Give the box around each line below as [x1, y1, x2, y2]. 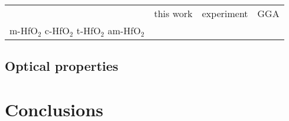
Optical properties [5, 57, 119, 75]
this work [154, 6, 193, 20]
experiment [202, 6, 248, 20]
